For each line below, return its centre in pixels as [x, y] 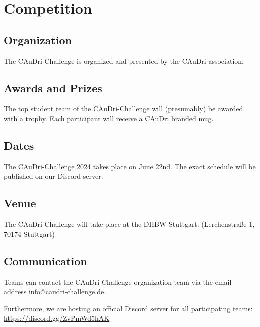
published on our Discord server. [54, 176]
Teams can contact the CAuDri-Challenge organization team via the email [118, 282]
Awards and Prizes [53, 88]
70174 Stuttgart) [29, 234]
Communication [46, 261]
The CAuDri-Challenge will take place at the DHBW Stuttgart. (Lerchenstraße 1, [129, 224]
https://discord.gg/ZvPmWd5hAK [57, 318]
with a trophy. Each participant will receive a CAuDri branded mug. [109, 118]
